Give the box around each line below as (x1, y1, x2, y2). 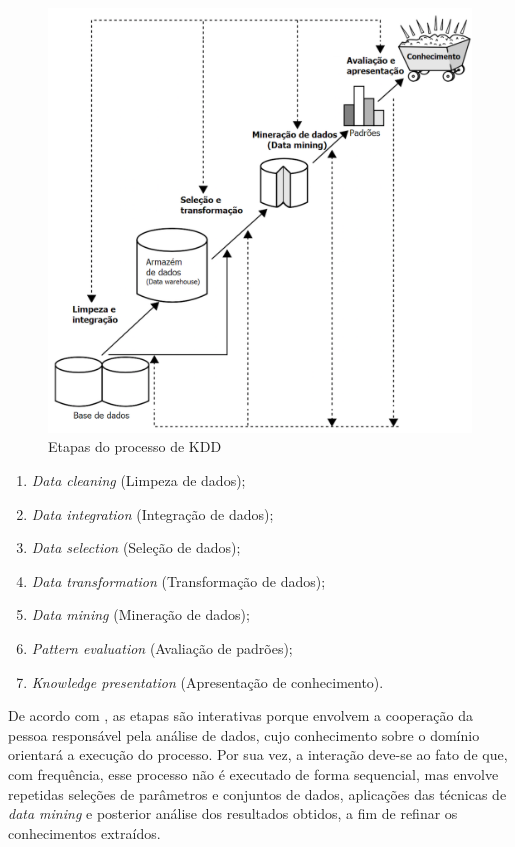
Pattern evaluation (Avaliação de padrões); (31, 637, 293, 658)
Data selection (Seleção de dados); (31, 537, 241, 558)
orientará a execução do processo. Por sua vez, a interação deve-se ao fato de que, (8, 744, 508, 765)
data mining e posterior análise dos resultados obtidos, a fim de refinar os (8, 803, 458, 824)
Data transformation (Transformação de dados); (31, 570, 326, 591)
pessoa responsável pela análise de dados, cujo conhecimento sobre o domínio (8, 724, 480, 745)
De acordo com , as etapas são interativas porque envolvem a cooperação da (8, 705, 473, 726)
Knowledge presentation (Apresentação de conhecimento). (31, 671, 384, 692)
